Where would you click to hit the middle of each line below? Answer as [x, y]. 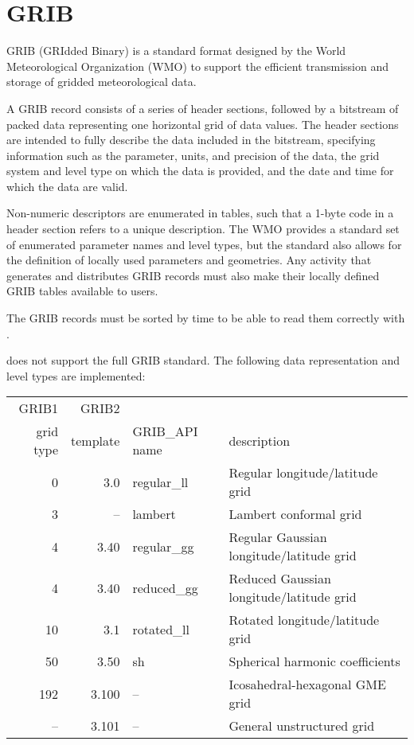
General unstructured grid [302, 726]
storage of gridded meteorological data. [102, 82]
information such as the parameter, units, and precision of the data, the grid [193, 155]
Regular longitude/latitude [303, 473]
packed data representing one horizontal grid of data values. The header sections [203, 124]
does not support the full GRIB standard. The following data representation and [203, 360]
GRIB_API [165, 431]
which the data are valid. [67, 186]
